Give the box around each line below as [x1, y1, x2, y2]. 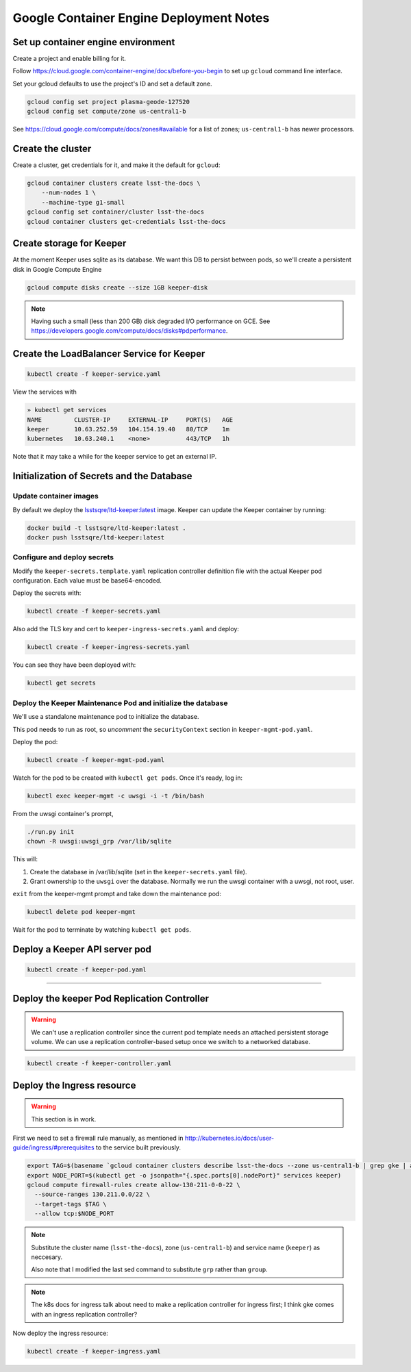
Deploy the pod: [12, 737, 58, 746]
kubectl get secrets [27, 679, 96, 687]
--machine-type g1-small [41, 199, 125, 206]
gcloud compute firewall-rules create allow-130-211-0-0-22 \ [27, 1181, 240, 1189]
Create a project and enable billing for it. [12, 55, 127, 63]
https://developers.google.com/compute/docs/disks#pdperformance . [31, 327, 228, 335]
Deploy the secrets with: [12, 589, 82, 597]
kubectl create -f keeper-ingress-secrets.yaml [27, 644, 190, 651]
